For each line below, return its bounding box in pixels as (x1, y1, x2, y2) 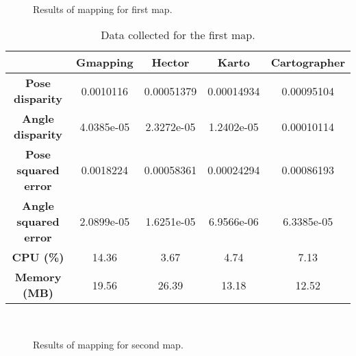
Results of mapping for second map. (33, 337, 183, 351)
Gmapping (76, 54, 133, 71)
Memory (14, 269, 62, 285)
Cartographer (270, 54, 345, 71)
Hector (151, 54, 190, 71)
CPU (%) (12, 249, 64, 265)
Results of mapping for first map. (33, 1, 173, 16)
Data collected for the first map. (101, 27, 255, 43)
